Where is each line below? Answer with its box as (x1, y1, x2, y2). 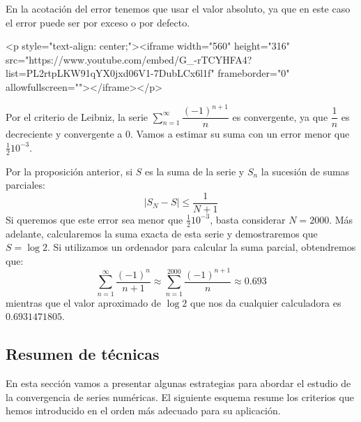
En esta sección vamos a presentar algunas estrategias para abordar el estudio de (6, 376, 351, 391)
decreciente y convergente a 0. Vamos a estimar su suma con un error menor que (6, 126, 350, 141)
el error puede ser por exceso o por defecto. (6, 15, 190, 29)
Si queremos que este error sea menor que (6, 212, 183, 226)
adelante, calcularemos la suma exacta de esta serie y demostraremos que (6, 226, 318, 240)
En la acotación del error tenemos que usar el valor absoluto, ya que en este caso (6, 1, 351, 15)
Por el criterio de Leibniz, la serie (6, 109, 148, 124)
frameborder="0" (217, 66, 290, 80)
